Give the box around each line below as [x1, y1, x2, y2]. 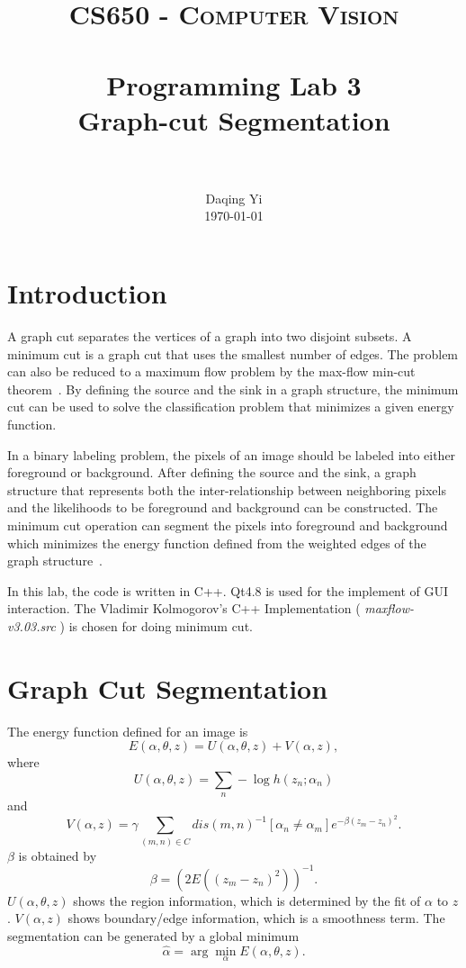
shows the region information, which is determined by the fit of [73, 891, 421, 909]
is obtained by [18, 846, 97, 864]
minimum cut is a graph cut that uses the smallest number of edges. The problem [7, 344, 459, 363]
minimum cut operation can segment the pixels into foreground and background [7, 515, 448, 534]
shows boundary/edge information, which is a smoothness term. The [67, 909, 445, 927]
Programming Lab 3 [106, 66, 362, 103]
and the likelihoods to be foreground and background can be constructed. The [7, 498, 438, 517]
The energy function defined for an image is [7, 721, 248, 740]
